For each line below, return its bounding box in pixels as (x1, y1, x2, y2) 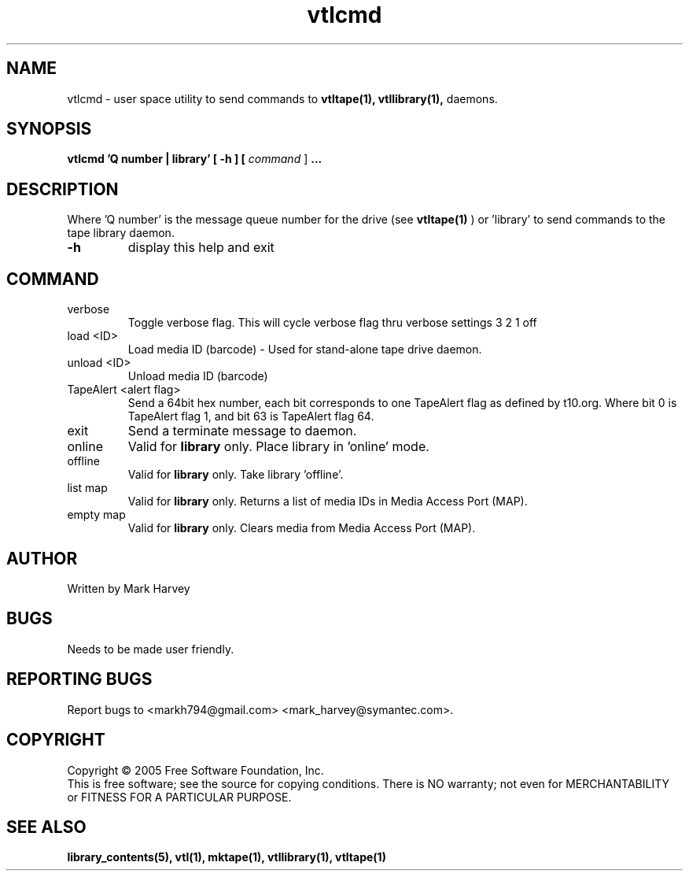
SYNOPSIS (6, 119, 92, 139)
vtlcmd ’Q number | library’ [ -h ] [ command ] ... (67, 152, 322, 166)
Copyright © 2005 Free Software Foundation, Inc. (67, 763, 324, 777)
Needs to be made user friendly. (67, 642, 234, 656)
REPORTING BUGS (6, 669, 153, 690)
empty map (67, 508, 126, 522)
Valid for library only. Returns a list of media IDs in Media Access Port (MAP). (127, 494, 528, 509)
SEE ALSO (6, 816, 87, 837)
